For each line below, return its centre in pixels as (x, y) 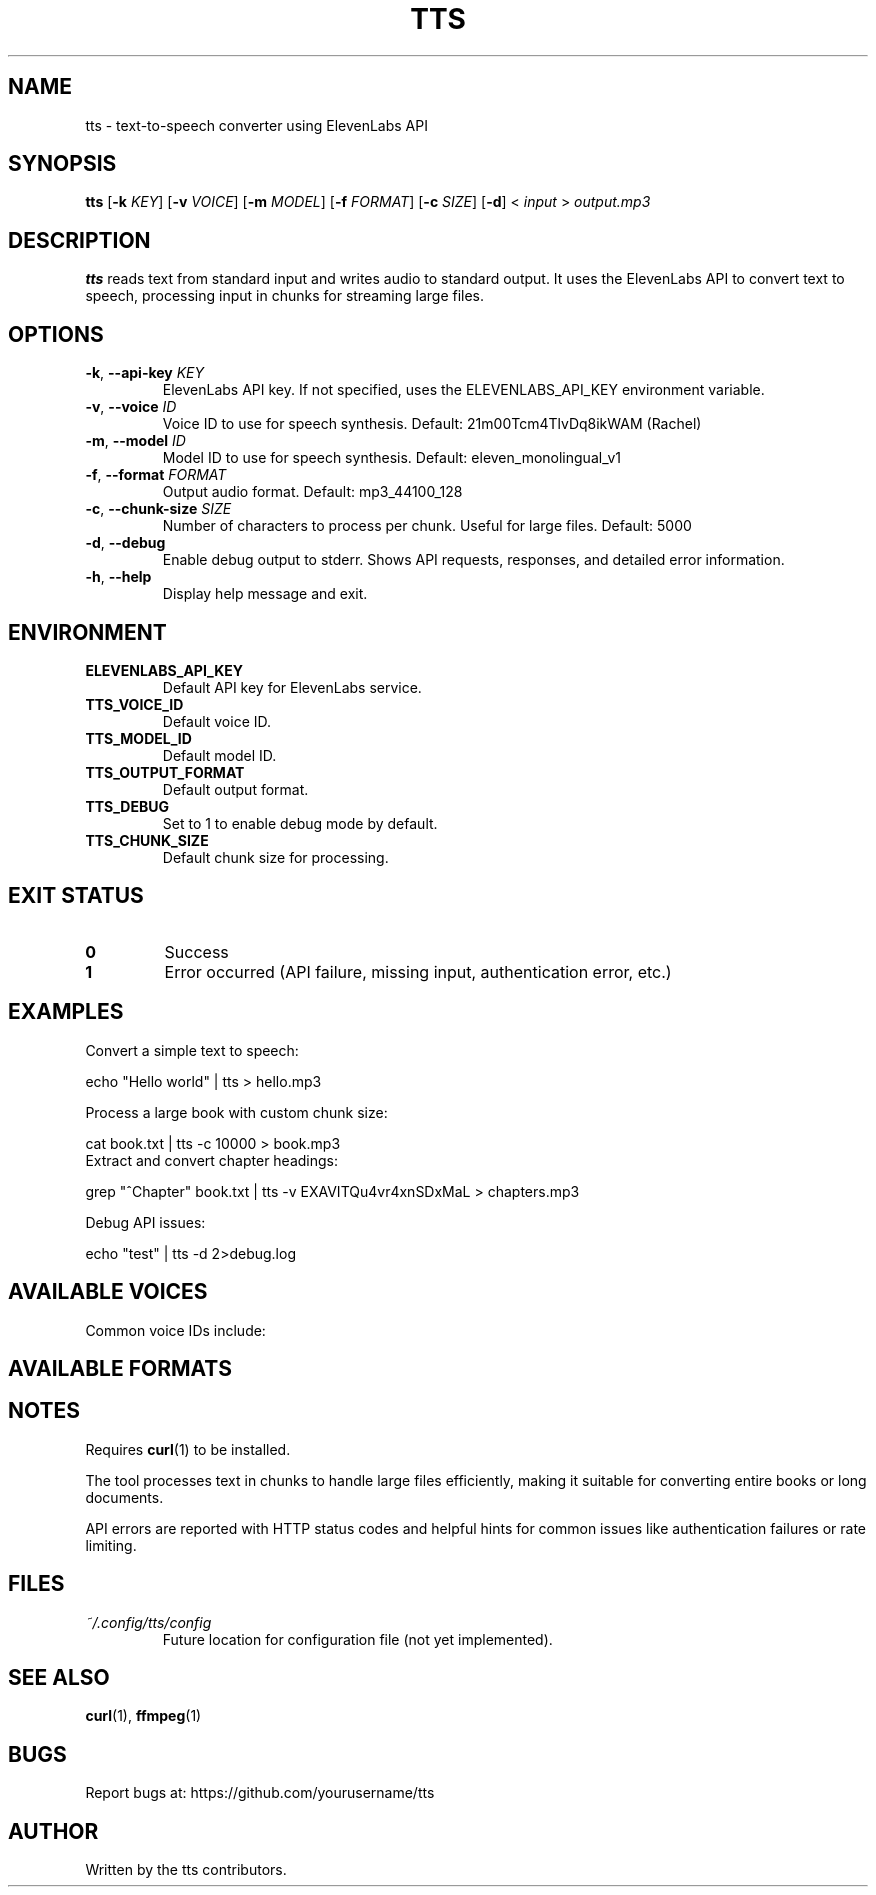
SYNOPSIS (62, 164)
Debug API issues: (145, 1222)
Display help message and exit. (265, 594)
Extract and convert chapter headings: (212, 1160)
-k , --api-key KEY (145, 373)
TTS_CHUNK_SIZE (147, 840)
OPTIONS (56, 334)
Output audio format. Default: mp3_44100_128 (312, 492)
